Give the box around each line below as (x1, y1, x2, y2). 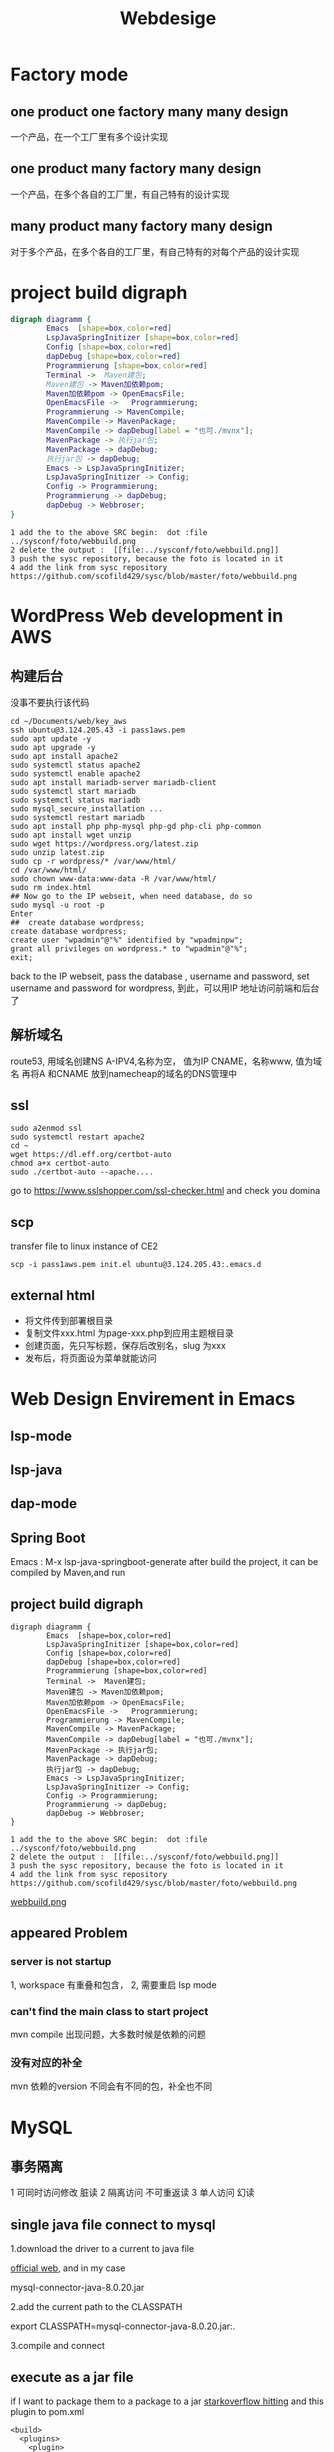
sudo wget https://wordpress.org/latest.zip (10, 838, 199, 849)
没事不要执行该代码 (10, 696, 90, 708)
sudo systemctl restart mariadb (10, 812, 145, 822)
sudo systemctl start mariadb (10, 786, 137, 796)
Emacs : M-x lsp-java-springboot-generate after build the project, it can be (10, 1556, 319, 1568)
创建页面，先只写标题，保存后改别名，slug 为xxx (24, 1340, 227, 1352)
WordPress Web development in (10, 605, 284, 627)
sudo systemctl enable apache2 (10, 768, 141, 779)
